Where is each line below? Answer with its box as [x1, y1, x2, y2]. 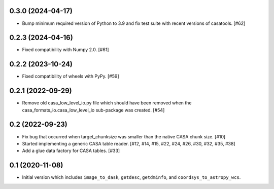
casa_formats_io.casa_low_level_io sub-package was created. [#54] [22, 107, 165, 113]
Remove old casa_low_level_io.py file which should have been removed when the [22, 100, 192, 106]
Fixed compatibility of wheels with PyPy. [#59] [22, 73, 119, 80]
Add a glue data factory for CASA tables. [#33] [22, 147, 120, 154]
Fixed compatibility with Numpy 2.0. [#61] [22, 47, 109, 53]
